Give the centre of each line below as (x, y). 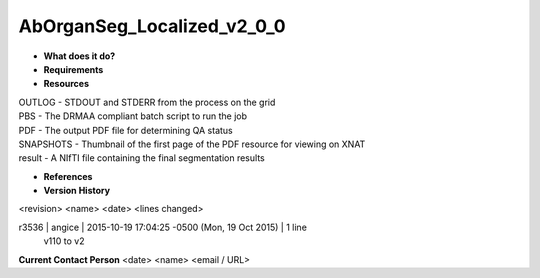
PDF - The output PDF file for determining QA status (126, 130)
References (68, 176)
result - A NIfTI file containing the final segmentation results (141, 158)
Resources (66, 84)
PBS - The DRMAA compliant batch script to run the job (133, 116)
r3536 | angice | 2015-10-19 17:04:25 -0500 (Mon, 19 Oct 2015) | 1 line (162, 227)
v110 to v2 (64, 241)
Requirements (73, 69)
